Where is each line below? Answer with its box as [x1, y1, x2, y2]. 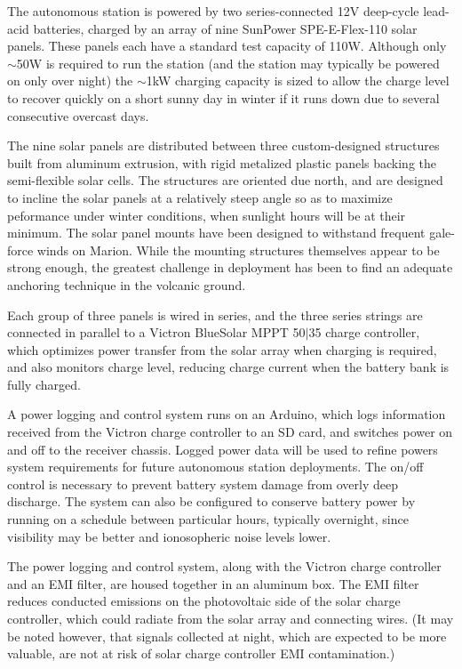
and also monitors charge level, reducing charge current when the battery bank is [7, 358, 450, 376]
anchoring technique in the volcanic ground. [7, 275, 246, 294]
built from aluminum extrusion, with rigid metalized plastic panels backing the [7, 153, 436, 172]
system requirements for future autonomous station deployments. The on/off [7, 457, 424, 476]
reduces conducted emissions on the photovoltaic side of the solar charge [7, 592, 401, 610]
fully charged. [7, 375, 81, 393]
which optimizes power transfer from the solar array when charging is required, [7, 340, 437, 359]
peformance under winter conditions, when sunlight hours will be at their [7, 206, 406, 224]
